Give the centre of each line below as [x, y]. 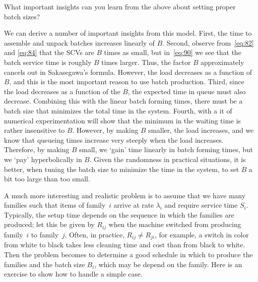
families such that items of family [55, 205]
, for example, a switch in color [202, 234]
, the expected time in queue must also [187, 91]
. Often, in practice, [95, 234]
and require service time [201, 205]
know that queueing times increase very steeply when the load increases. [114, 140]
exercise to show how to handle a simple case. [73, 274]
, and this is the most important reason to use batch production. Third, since [127, 82]
